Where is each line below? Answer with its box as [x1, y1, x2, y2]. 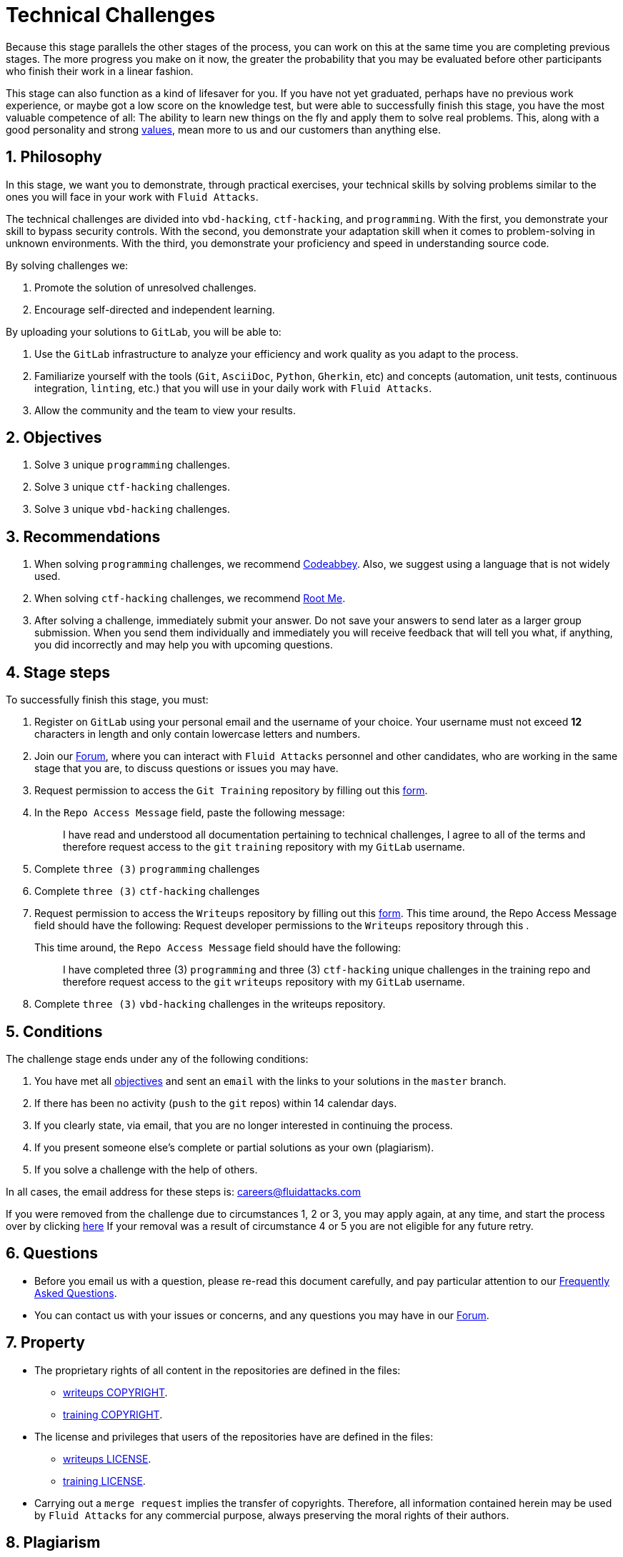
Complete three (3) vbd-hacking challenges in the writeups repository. [34, 998, 386, 1011]
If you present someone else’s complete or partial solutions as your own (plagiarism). [34, 1141, 434, 1153]
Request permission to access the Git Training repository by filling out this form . [34, 784, 428, 797]
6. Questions [6, 1244, 99, 1263]
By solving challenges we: [6, 259, 129, 271]
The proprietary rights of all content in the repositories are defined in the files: [34, 1363, 401, 1376]
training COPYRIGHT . [63, 1408, 163, 1421]
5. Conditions [6, 1022, 103, 1041]
